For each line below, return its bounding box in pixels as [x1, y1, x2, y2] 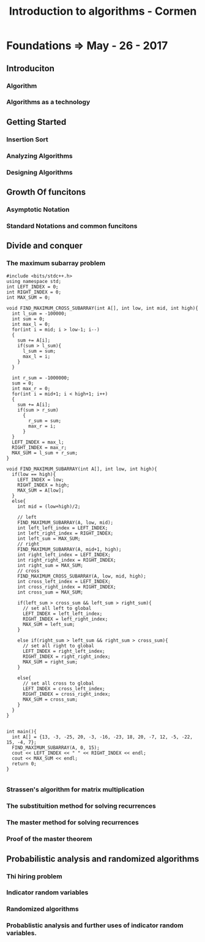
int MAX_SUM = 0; [6, 294, 51, 301]
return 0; [12, 761, 37, 767]
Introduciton [6, 63, 55, 73]
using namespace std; [6, 278, 62, 284]
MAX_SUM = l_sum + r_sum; [12, 450, 78, 456]
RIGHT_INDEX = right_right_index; [22, 654, 111, 660]
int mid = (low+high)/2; [17, 503, 81, 510]
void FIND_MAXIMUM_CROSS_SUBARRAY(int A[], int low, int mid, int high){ [6, 305, 199, 311]
